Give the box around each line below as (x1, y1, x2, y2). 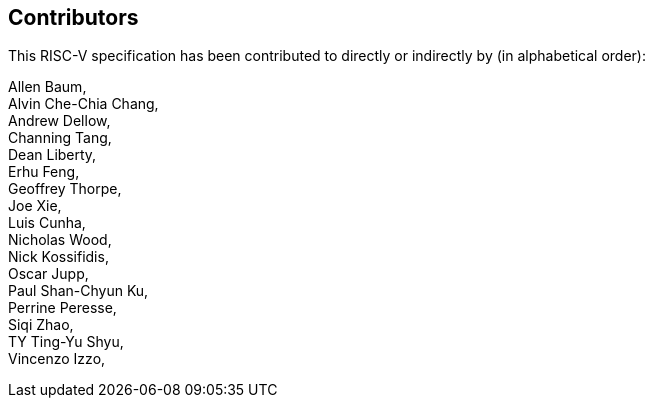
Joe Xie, (8, 197, 62, 215)
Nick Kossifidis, (8, 248, 109, 266)
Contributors (8, 5, 139, 30)
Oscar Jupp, (8, 265, 89, 283)
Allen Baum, (8, 78, 87, 96)
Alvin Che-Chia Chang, (8, 95, 159, 113)
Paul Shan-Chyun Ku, (8, 282, 149, 300)
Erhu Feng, (8, 163, 80, 181)
